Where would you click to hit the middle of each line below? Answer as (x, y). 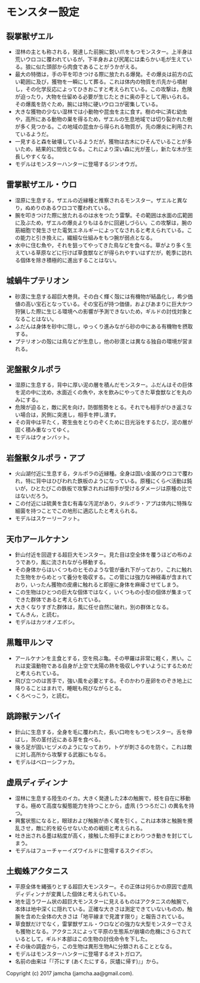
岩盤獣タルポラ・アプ (45, 458)
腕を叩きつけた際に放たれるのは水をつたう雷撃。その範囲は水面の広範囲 (104, 215)
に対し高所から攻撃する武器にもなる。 (62, 754)
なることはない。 (36, 318)
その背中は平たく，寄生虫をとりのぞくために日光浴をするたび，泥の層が (104, 422)
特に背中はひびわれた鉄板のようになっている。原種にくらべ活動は (106, 481)
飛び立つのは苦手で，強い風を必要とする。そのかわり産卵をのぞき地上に (104, 681)
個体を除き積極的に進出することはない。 (70, 260)
